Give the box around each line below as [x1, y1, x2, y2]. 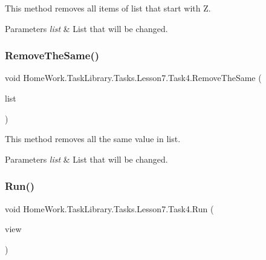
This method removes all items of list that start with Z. [5, 2, 211, 14]
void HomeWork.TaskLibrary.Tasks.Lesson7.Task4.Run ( [5, 202, 214, 215]
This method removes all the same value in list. [5, 132, 181, 145]
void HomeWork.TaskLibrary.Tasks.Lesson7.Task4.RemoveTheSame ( [5, 71, 262, 84]
